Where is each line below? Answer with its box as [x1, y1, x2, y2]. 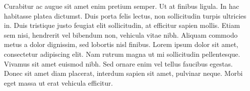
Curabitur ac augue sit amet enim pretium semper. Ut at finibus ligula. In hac [4, 1, 239, 11]
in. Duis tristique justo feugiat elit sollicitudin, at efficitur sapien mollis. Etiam [4, 20, 240, 30]
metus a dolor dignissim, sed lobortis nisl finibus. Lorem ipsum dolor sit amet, [4, 39, 238, 49]
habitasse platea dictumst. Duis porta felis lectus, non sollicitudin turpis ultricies [4, 10, 247, 21]
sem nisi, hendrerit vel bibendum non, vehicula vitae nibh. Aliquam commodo [4, 29, 238, 40]
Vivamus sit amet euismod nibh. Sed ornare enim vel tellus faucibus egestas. [4, 58, 233, 68]
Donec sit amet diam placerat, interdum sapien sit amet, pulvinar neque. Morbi [4, 68, 243, 78]
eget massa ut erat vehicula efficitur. [4, 77, 113, 88]
